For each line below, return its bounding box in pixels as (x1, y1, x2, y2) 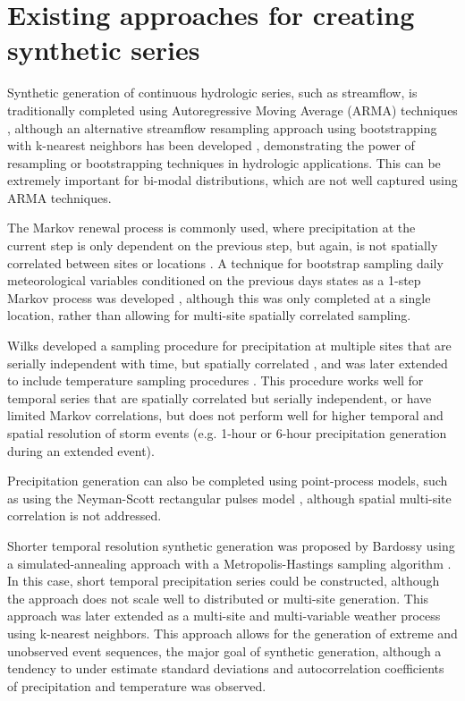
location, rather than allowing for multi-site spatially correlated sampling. (7, 306, 411, 325)
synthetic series (7, 31, 200, 68)
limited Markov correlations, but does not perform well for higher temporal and (7, 406, 444, 425)
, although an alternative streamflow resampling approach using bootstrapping (7, 118, 437, 137)
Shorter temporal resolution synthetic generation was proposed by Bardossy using (7, 536, 455, 554)
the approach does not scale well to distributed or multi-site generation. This (7, 588, 429, 607)
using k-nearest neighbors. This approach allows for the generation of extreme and (7, 623, 458, 642)
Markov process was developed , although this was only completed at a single (7, 288, 431, 307)
